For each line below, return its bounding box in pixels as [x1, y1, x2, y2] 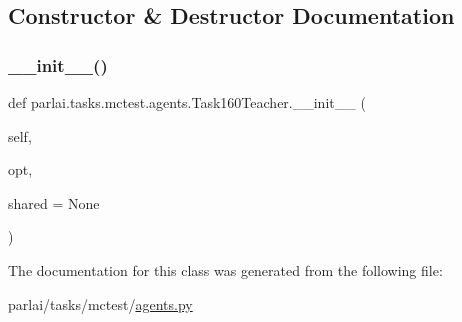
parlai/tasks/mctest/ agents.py [8, 293, 193, 314]
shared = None [8, 192, 100, 213]
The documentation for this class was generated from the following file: [8, 259, 443, 280]
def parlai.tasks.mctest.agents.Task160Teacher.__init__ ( [8, 92, 366, 112]
